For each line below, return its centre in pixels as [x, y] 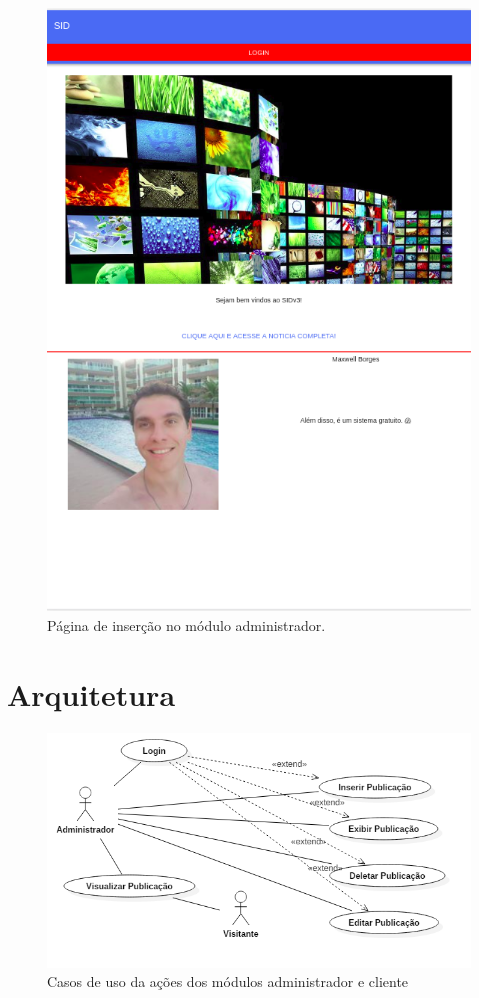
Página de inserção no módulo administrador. [186, 625]
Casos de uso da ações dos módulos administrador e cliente [228, 981]
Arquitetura [91, 693]
